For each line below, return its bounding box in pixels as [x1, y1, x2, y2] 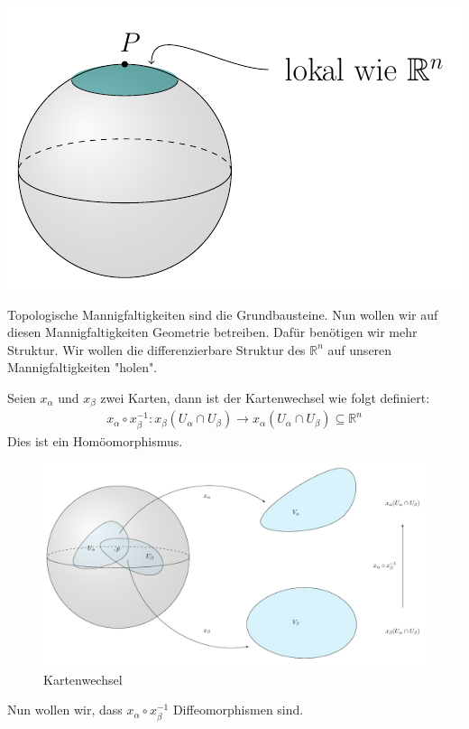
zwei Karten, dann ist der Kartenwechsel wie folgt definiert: [100, 388, 430, 407]
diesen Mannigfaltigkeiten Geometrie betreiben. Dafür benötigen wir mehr [7, 322, 418, 341]
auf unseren [327, 340, 392, 359]
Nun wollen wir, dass [7, 700, 123, 719]
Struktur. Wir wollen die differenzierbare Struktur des [7, 340, 306, 359]
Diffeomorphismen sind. [172, 700, 304, 719]
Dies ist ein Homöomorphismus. [7, 431, 183, 450]
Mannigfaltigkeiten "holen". [7, 358, 158, 377]
